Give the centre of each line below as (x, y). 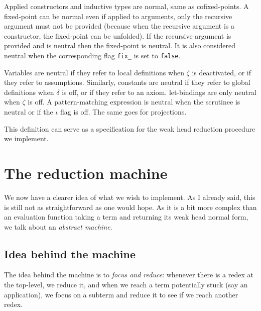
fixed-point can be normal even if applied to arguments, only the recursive (118, 16)
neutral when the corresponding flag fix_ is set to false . (92, 55)
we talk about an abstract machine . (58, 226)
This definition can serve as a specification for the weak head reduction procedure (130, 128)
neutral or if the (29, 112)
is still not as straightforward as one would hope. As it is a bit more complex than (130, 207)
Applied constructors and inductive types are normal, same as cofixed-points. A (126, 6)
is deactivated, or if (221, 72)
